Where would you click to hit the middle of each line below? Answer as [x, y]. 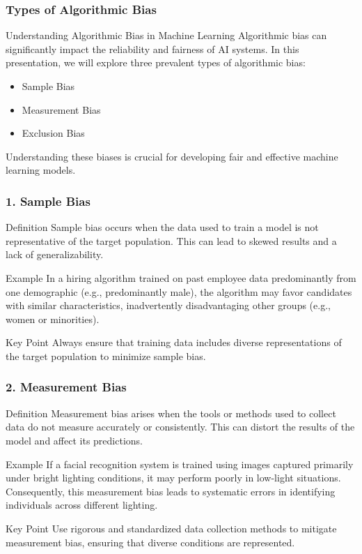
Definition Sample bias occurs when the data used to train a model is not [162, 227]
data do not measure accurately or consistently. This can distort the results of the [180, 427]
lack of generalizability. [55, 254]
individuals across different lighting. [82, 505]
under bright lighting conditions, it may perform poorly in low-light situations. [173, 478]
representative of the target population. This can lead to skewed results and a [171, 240]
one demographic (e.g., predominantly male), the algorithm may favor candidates [179, 291]
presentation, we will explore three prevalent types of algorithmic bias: [156, 62]
